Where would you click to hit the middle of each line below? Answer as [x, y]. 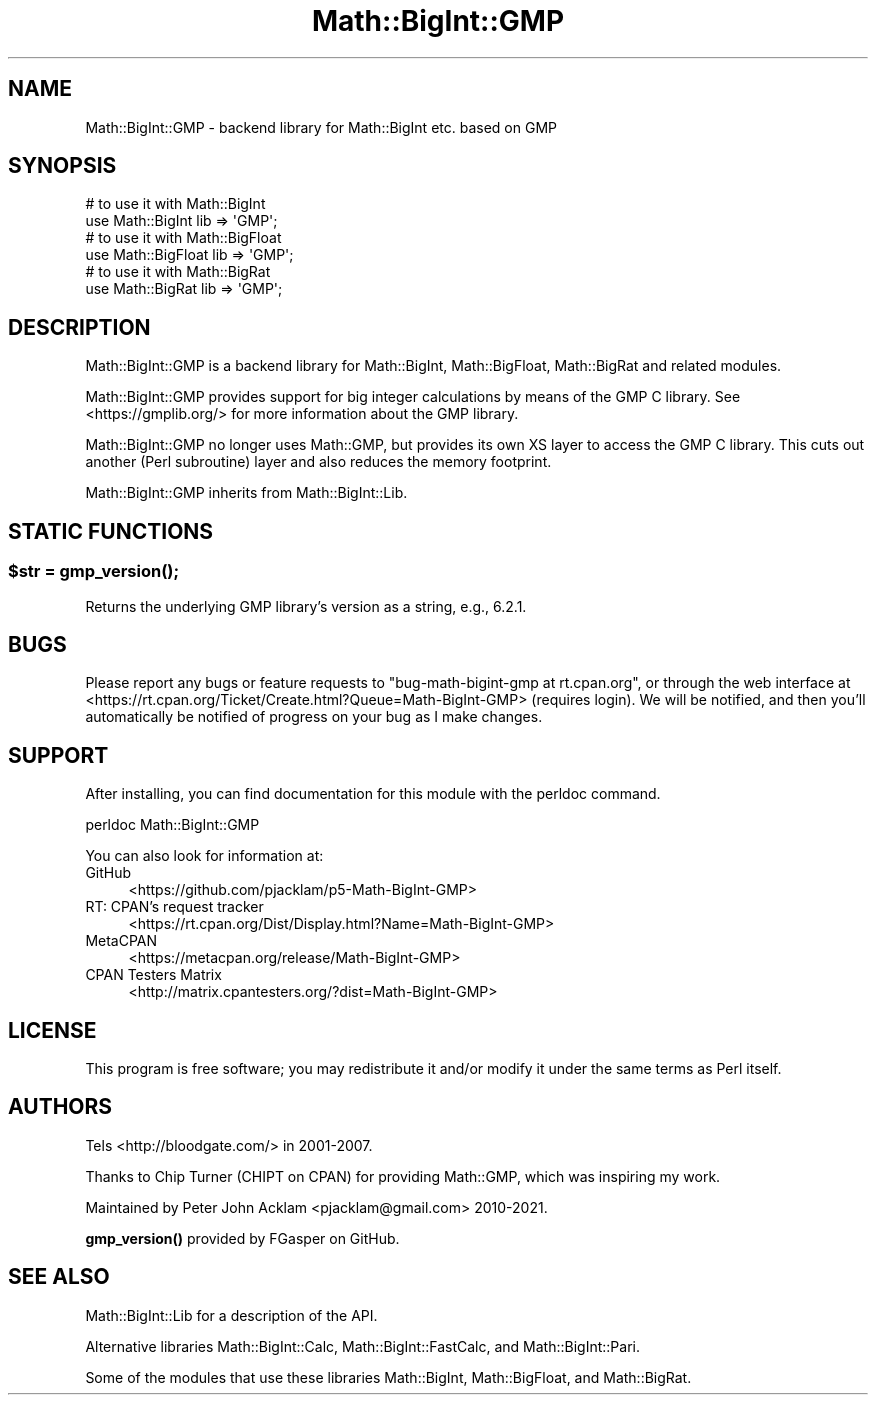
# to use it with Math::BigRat [178, 272]
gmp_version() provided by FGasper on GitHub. [242, 1238]
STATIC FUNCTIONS [111, 531]
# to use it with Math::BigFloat [183, 238]
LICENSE [52, 1030]
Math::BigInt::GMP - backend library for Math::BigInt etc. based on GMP [321, 127]
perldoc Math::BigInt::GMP [172, 825]
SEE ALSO [59, 1277]
